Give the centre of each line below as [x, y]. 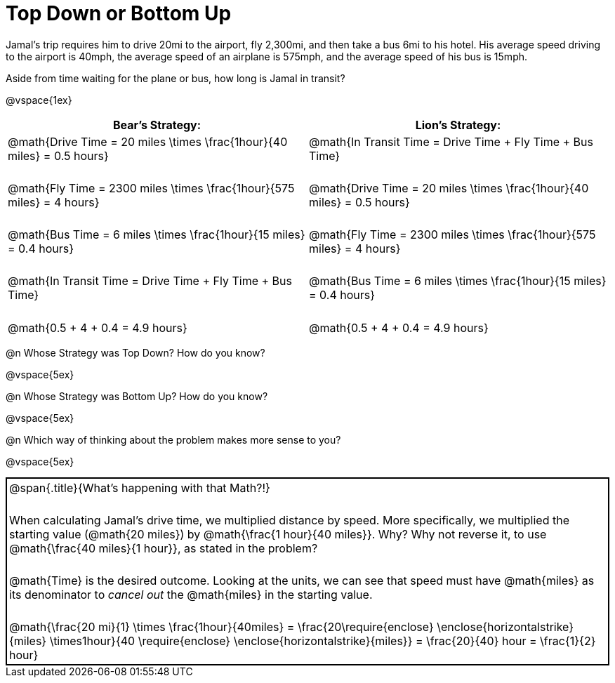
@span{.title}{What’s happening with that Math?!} [140, 488]
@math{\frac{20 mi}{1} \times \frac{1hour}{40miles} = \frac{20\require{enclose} [221, 627]
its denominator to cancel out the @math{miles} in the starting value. [191, 594]
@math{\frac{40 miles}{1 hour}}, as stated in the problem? [164, 548]
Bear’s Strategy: [157, 125]
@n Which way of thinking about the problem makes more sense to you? [173, 439]
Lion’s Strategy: [458, 125]
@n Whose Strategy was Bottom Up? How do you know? [137, 396]
